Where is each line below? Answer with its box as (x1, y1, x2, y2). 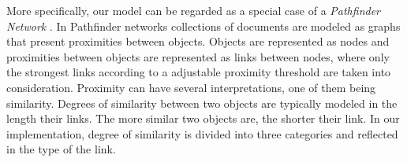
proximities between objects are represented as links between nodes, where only (6, 48, 390, 64)
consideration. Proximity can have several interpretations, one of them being (6, 79, 376, 95)
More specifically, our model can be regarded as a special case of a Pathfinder (6, 2, 380, 18)
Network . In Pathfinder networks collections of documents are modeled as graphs (6, 17, 401, 34)
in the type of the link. (6, 141, 116, 157)
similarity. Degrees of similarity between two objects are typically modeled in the (6, 94, 398, 111)
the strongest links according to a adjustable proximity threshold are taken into (6, 64, 391, 80)
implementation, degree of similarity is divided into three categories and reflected (6, 125, 398, 142)
